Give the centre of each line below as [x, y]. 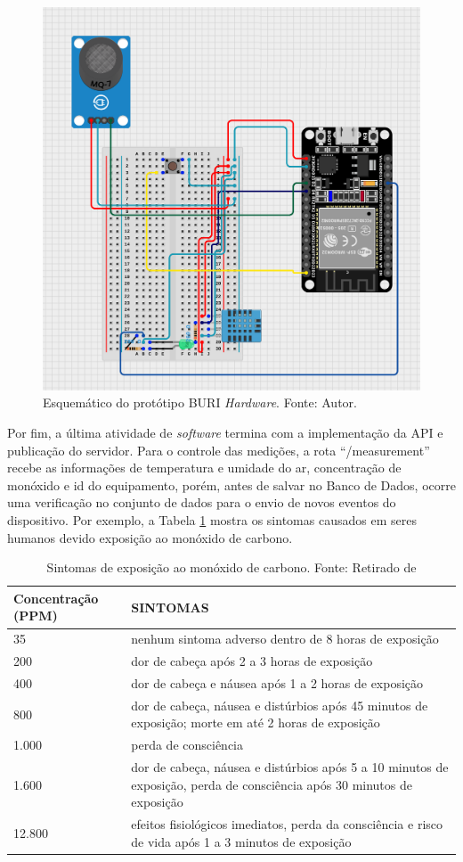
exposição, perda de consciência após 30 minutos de [272, 784]
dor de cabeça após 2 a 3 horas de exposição [252, 661]
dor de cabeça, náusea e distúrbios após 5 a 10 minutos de [290, 767]
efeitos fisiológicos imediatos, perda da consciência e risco [287, 824]
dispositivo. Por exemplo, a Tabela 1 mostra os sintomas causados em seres [212, 520]
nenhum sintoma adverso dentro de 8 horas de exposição [285, 639]
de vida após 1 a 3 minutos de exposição [241, 841]
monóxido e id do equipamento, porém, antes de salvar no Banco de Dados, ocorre [231, 484]
